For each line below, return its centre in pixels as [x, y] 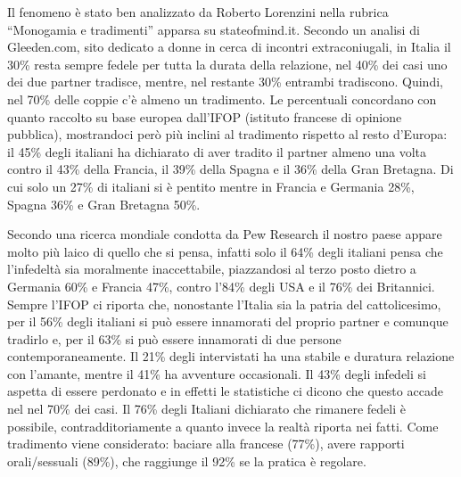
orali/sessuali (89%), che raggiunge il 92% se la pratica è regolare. [187, 461]
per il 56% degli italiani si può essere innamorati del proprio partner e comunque [228, 321]
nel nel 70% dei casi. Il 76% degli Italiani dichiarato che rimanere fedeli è [206, 409]
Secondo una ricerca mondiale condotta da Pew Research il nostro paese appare [225, 234]
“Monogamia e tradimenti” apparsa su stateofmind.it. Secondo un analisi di [214, 29]
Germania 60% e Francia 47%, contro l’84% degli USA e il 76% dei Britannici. [221, 286]
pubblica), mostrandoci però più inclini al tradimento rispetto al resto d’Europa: [227, 134]
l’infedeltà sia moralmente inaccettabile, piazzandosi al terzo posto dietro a [212, 269]
